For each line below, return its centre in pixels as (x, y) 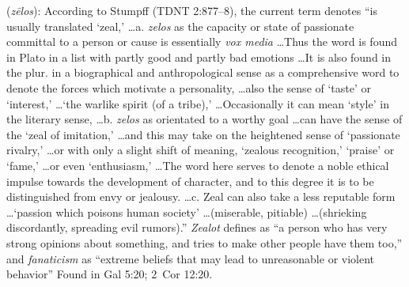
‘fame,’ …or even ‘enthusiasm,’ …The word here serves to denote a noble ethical (198, 165)
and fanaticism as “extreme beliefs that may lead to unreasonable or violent (191, 258)
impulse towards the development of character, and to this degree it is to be (190, 181)
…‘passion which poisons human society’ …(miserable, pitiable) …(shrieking (187, 211)
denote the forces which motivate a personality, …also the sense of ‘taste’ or (189, 87)
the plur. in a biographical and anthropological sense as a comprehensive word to (203, 72)
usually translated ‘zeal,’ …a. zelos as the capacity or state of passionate (180, 26)
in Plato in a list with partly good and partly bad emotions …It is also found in (199, 57)
